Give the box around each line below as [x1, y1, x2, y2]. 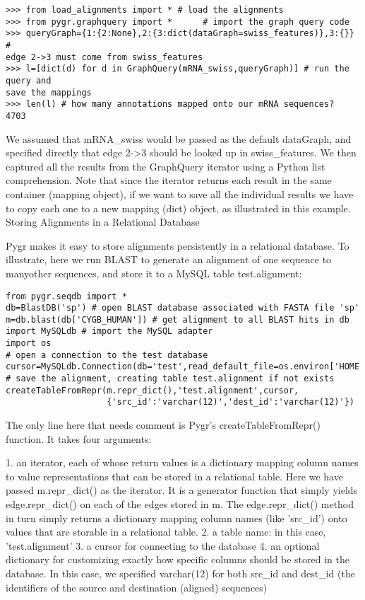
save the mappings [6, 87, 92, 98]
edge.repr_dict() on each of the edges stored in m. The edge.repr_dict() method [6, 497, 354, 512]
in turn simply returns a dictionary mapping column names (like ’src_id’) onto [6, 510, 347, 525]
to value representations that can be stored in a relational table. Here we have [6, 468, 343, 483]
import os [6, 338, 52, 349]
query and [6, 75, 52, 86]
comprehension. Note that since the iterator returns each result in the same [6, 173, 332, 187]
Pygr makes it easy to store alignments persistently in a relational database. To [6, 238, 349, 253]
